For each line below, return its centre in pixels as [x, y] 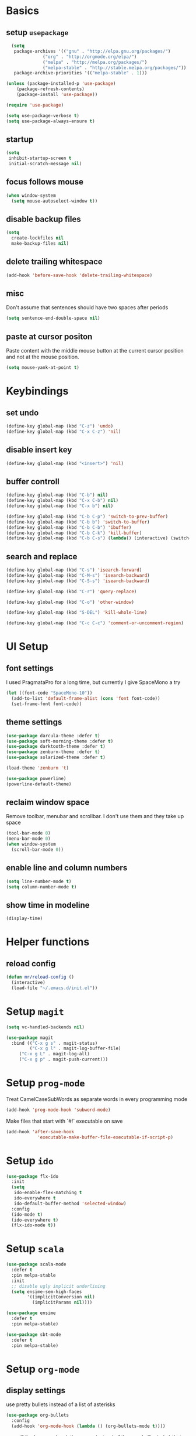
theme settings [34, 722]
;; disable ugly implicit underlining [59, 1286]
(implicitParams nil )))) [62, 1302]
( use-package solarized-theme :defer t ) [56, 758]
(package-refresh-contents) [50, 89]
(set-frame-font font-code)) [47, 704]
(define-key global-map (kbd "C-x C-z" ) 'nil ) [64, 432]
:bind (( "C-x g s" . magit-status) [55, 1043]
